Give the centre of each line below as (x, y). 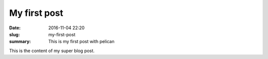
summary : (20, 42)
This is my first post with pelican (81, 42)
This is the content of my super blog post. (52, 51)
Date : (15, 28)
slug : (14, 34)
